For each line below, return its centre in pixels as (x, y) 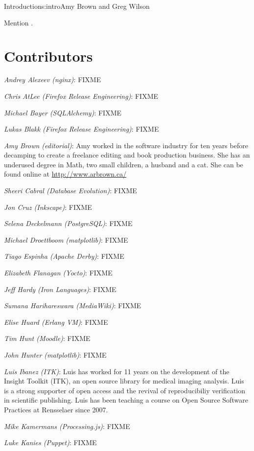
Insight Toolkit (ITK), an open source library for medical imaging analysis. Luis (124, 381)
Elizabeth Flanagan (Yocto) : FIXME (58, 273)
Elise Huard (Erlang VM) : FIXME (56, 322)
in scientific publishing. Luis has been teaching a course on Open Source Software (126, 400)
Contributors (48, 56)
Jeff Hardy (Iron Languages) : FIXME (60, 289)
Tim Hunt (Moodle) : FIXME (47, 338)
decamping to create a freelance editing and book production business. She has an (127, 155)
